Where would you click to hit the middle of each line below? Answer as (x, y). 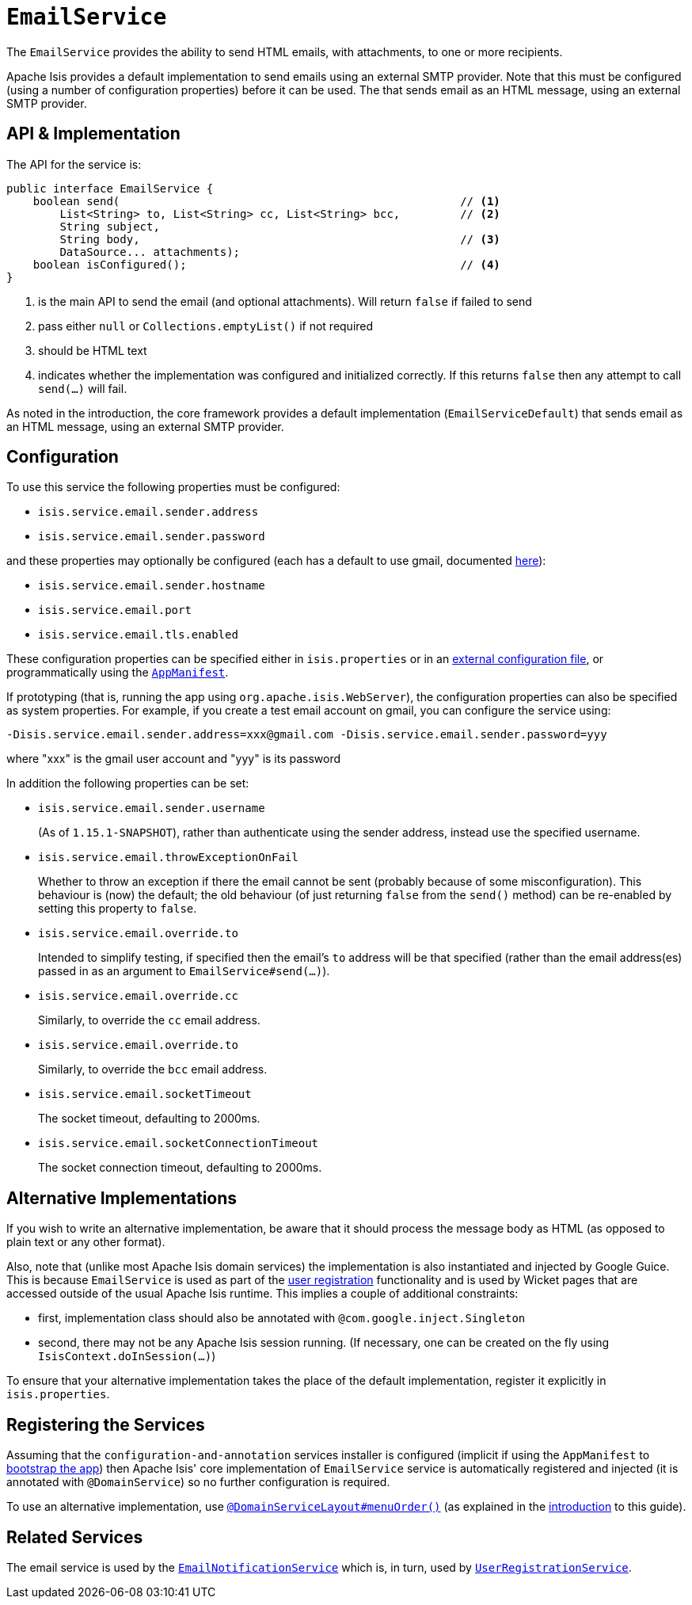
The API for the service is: (74, 164)
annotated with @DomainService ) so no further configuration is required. (198, 1482)
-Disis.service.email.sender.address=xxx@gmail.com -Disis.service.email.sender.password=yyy (307, 735)
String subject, (110, 226)
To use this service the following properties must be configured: (173, 487)
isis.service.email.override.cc (138, 996)
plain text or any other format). (86, 1242)
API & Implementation (93, 134)
